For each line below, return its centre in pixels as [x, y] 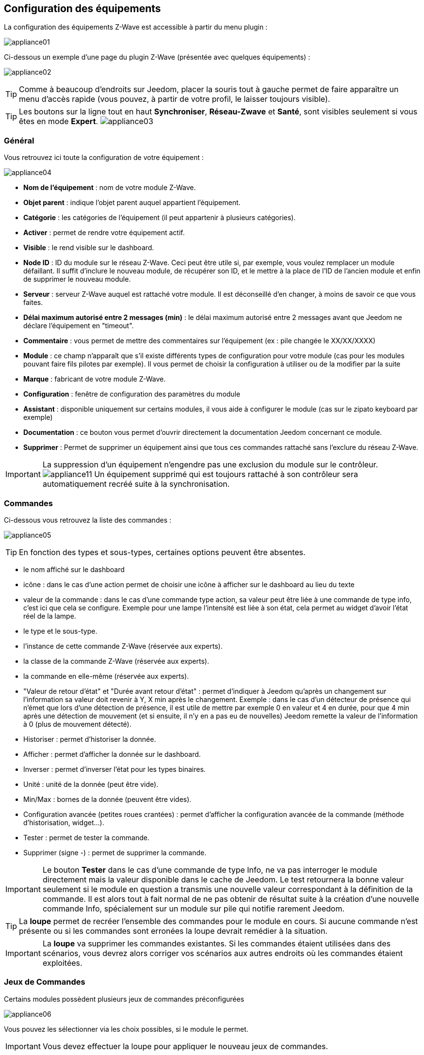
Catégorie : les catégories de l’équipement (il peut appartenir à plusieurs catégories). [160, 218]
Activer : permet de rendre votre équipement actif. [104, 233]
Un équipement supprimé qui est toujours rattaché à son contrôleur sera [226, 474]
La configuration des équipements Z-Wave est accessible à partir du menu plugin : [136, 27]
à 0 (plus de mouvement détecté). [77, 724]
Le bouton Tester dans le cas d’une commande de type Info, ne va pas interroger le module [210, 870]
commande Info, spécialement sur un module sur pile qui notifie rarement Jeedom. [194, 908]
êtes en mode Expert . [59, 121]
